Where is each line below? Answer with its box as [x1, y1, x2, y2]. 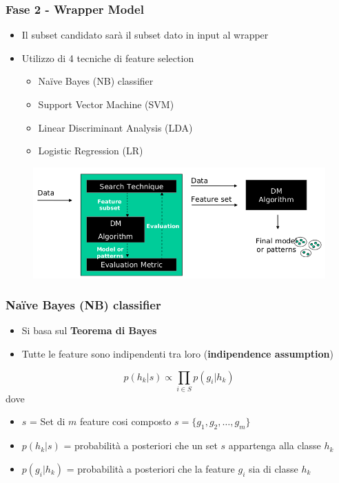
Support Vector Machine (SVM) [38, 97, 174, 111]
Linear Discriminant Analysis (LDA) [38, 120, 193, 134]
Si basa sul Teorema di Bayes [21, 323, 157, 338]
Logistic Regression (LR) [38, 143, 143, 158]
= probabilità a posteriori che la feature [66, 461, 235, 475]
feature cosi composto [80, 414, 172, 429]
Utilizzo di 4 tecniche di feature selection [21, 50, 194, 65]
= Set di [30, 414, 65, 429]
